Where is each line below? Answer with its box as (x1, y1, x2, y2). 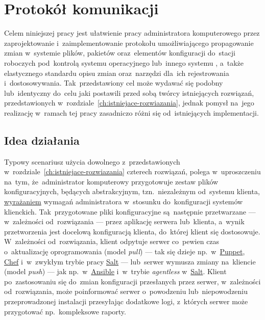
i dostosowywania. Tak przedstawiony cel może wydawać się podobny (4, 77, 223, 88)
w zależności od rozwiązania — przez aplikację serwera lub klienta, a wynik (4, 216, 245, 227)
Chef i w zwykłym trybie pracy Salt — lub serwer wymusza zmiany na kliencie (4, 256, 256, 266)
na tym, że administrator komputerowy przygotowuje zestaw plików (4, 176, 219, 186)
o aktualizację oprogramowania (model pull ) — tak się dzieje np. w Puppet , (4, 246, 245, 257)
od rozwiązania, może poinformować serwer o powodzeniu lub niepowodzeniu (4, 286, 248, 297)
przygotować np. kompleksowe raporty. (4, 306, 126, 316)
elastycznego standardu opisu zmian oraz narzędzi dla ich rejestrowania (4, 67, 229, 78)
